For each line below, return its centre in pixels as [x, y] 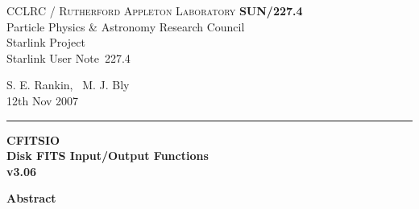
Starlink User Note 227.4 [68, 57]
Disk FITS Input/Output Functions [108, 156]
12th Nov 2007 [43, 100]
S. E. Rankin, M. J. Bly [68, 85]
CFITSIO [33, 139]
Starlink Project [46, 42]
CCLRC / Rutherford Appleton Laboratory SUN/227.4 [155, 10]
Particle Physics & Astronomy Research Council [126, 26]
